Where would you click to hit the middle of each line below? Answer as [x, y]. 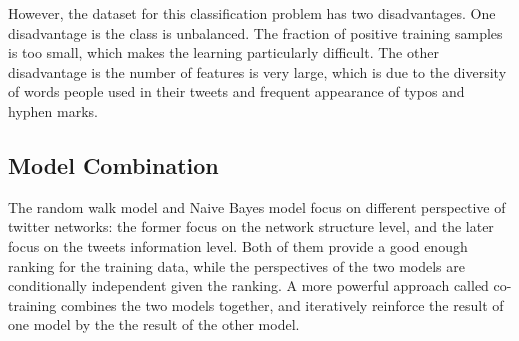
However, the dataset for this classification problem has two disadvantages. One [252, 13]
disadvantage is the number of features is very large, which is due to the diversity [257, 71]
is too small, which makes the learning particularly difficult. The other [223, 52]
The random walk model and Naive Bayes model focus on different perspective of [257, 206]
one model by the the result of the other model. [154, 324]
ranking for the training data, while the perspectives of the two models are [236, 265]
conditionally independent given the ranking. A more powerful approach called [248, 285]
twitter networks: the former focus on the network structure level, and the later [251, 226]
